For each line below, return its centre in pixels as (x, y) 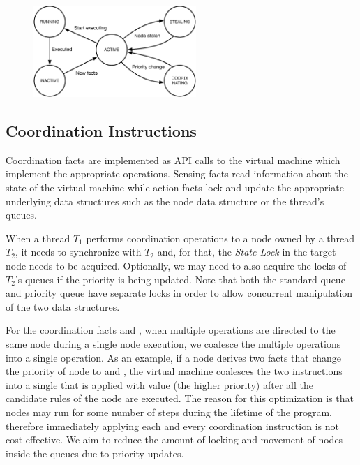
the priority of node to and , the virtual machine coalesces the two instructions (174, 371)
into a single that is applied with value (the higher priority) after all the (159, 384)
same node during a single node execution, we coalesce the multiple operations (173, 343)
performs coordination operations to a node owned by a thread (220, 238)
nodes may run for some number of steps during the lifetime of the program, (169, 412)
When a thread (38, 238)
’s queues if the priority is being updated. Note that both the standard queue (180, 279)
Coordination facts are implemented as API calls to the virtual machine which (173, 160)
